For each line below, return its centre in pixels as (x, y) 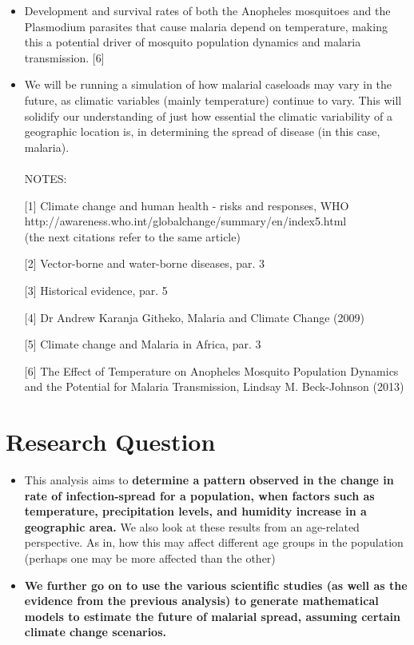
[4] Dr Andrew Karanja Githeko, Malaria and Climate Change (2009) (194, 317)
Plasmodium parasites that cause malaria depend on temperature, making (206, 26)
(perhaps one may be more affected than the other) (150, 557)
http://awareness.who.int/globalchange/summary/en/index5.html (185, 221)
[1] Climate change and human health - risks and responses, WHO (187, 205)
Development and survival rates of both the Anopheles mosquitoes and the (207, 10)
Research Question (111, 442)
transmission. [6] (64, 57)
